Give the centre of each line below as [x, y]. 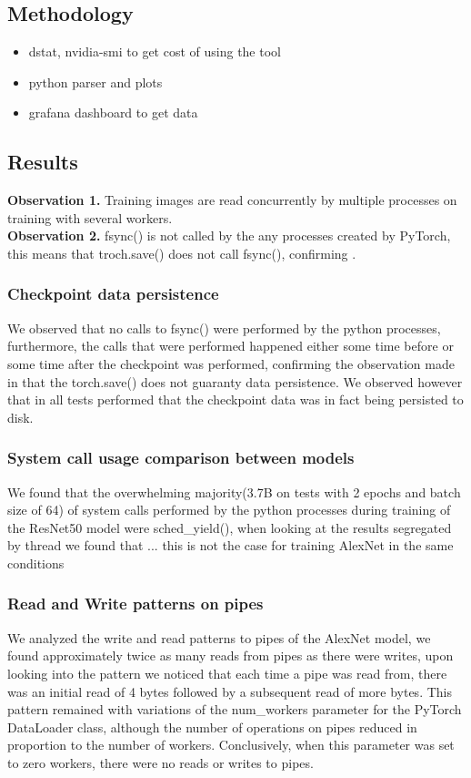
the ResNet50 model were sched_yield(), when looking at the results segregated [230, 527]
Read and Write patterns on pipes [135, 604]
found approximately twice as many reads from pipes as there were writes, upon [230, 655]
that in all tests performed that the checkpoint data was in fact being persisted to [235, 399]
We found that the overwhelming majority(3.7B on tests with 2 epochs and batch [234, 491]
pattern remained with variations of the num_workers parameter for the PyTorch [235, 709]
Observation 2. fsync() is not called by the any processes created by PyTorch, [229, 235]
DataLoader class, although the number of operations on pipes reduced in [212, 727]
